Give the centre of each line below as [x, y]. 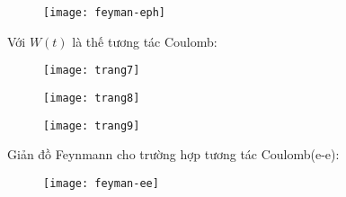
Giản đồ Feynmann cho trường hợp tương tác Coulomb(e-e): [173, 154]
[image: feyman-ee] [101, 183]
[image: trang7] [92, 71]
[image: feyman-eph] [105, 13]
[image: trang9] [92, 125]
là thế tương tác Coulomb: [145, 41]
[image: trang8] [92, 98]
